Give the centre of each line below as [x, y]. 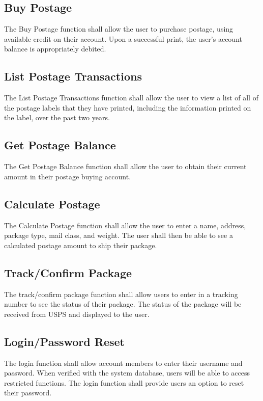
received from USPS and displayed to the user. [77, 314]
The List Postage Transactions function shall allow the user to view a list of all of [131, 98]
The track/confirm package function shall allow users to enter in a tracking [121, 294]
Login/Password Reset [64, 341]
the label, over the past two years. [57, 117]
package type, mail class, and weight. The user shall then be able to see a [119, 235]
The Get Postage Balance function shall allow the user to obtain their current [125, 166]
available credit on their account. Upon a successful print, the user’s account [123, 38]
